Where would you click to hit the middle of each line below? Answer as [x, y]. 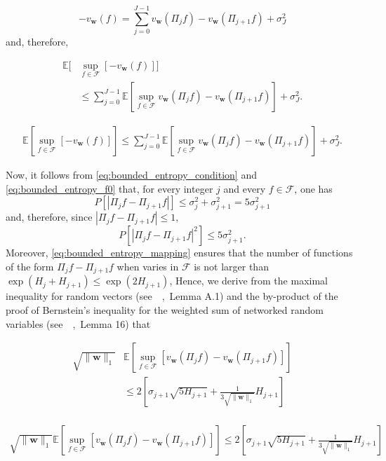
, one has [313, 188]
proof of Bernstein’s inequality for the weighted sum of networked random [165, 310]
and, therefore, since [49, 217]
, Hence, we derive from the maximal [248, 281]
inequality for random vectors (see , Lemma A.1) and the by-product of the [172, 296]
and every [245, 188]
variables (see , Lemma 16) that [78, 323]
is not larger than [231, 266]
